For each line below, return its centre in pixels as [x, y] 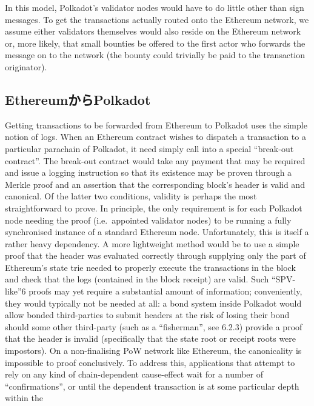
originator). [26, 66]
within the [24, 398]
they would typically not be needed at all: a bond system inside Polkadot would [153, 303]
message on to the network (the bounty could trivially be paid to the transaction [155, 55]
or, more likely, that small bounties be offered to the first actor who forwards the [155, 43]
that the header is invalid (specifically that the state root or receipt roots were [151, 338]
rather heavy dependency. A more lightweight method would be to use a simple [152, 243]
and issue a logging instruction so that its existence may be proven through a [149, 172]
